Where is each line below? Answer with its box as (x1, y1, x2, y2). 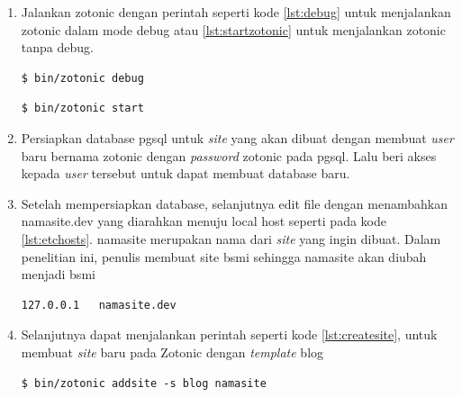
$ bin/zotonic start (21, 102, 144, 115)
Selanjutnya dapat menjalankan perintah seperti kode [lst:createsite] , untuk (21, 325, 438, 344)
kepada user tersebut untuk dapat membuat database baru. (21, 164, 350, 183)
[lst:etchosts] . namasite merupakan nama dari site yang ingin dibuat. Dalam (21, 229, 441, 248)
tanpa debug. (21, 38, 94, 57)
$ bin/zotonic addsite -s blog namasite (21, 376, 267, 390)
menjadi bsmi (21, 265, 95, 284)
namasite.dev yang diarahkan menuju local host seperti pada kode (21, 212, 386, 230)
